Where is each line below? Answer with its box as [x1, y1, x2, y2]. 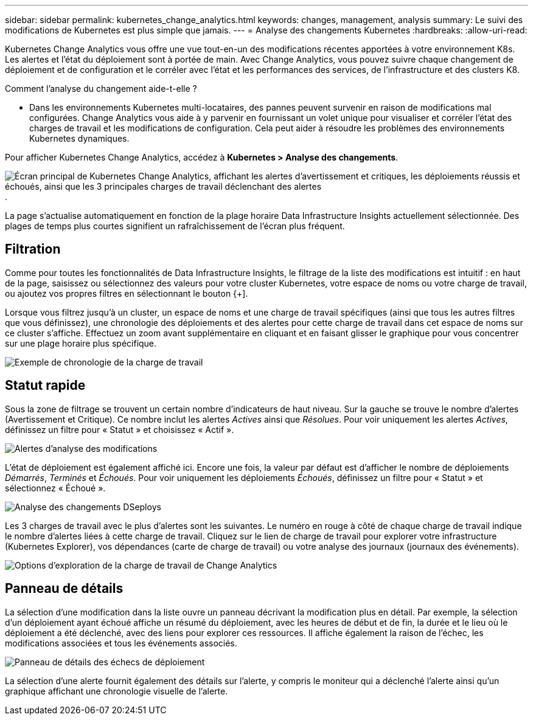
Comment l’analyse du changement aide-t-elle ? [5, 83, 197, 94]
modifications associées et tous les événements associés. [5, 637, 237, 648]
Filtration [5, 241, 61, 257]
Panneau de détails [5, 581, 124, 597]
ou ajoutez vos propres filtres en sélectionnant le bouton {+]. [5, 288, 248, 299]
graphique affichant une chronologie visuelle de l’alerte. [5, 685, 228, 696]
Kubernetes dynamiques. [29, 133, 130, 144]
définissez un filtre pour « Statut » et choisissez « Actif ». [5, 424, 234, 435]
